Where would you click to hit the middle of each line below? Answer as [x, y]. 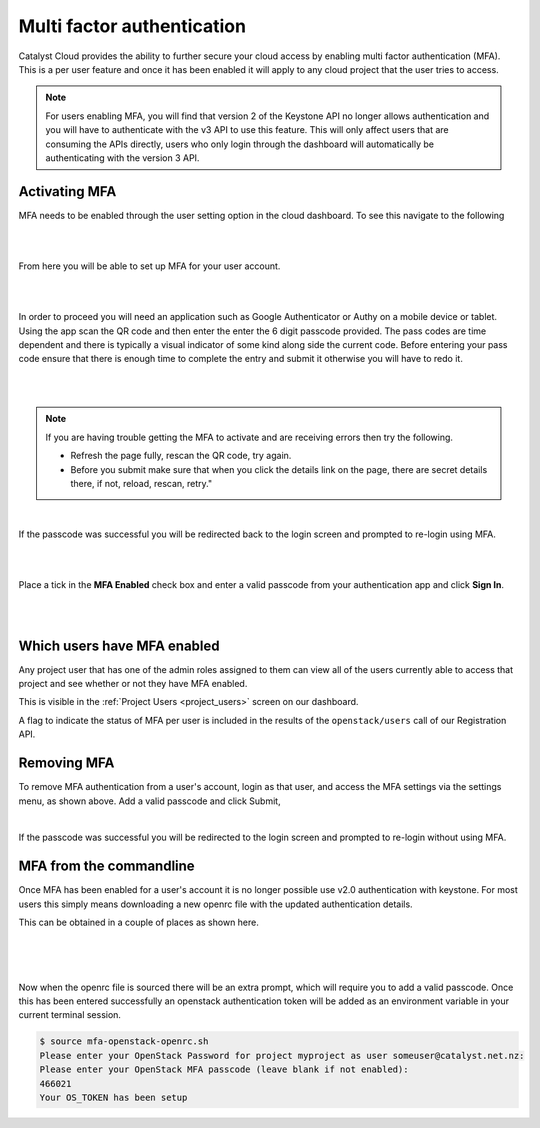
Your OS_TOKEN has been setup [113, 1097]
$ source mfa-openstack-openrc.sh [124, 1041]
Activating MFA [67, 191]
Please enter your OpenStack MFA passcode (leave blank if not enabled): [224, 1069]
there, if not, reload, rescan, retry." [141, 484]
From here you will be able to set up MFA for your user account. [149, 266]
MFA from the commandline [106, 866]
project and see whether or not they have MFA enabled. [133, 684]
